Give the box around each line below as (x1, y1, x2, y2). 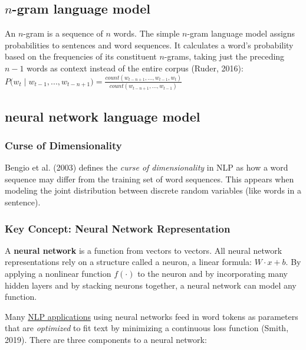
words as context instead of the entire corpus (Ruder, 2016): (27, 61, 244, 74)
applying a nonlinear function (5, 267, 111, 279)
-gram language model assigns (187, 27, 295, 40)
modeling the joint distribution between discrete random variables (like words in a (5, 184, 301, 197)
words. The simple (113, 27, 180, 40)
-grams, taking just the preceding (164, 50, 285, 63)
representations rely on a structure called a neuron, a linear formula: (5, 256, 252, 268)
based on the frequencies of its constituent (5, 50, 157, 63)
